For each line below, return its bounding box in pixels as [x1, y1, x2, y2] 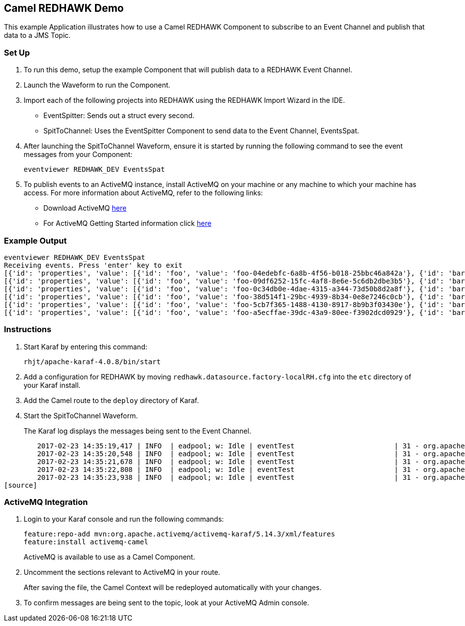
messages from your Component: [24, 150, 133, 159]
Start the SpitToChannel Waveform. [24, 411, 138, 420]
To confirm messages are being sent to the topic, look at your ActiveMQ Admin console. [24, 598, 309, 607]
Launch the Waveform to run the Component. [24, 81, 170, 90]
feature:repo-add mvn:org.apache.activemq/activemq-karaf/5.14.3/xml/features [24, 530, 335, 538]
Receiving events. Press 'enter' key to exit [4, 261, 183, 269]
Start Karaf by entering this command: [24, 342, 147, 351]
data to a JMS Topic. [4, 31, 71, 40]
